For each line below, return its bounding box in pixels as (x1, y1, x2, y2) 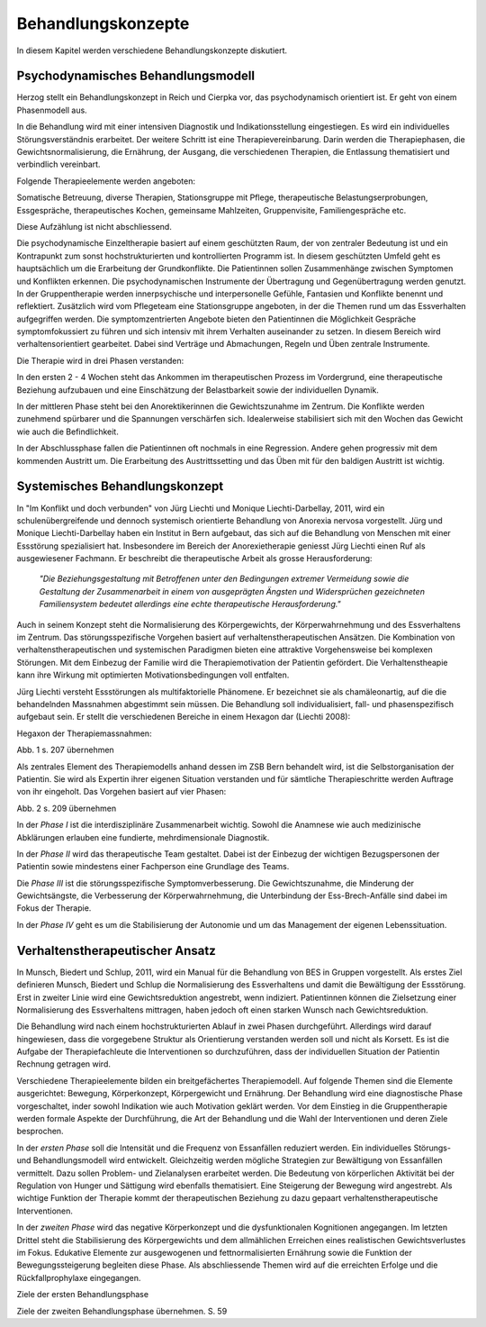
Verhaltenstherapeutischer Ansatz (16, 942, 216, 959)
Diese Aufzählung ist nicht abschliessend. (16, 221, 173, 232)
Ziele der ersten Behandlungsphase (16, 1289, 148, 1300)
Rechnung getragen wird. (16, 1059, 112, 1069)
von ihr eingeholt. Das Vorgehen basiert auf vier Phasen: (16, 786, 227, 797)
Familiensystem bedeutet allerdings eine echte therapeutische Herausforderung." (39, 599, 341, 610)
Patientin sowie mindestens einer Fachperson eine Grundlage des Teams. (16, 861, 290, 872)
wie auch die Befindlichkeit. (16, 426, 119, 437)
